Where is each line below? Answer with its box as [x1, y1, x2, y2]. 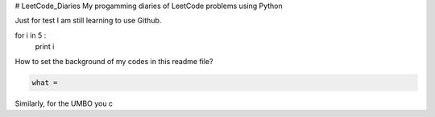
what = [31, 78, 58, 87]
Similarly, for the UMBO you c [14, 99, 113, 108]
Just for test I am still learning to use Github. [14, 16, 162, 26]
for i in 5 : [14, 30, 47, 40]
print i [35, 42, 55, 51]
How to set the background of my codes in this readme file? [14, 56, 213, 66]
